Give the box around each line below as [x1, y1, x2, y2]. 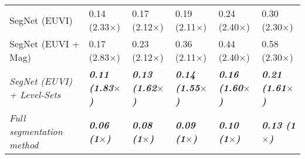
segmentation [9, 125, 63, 138]
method [9, 138, 39, 151]
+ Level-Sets [9, 87, 61, 101]
